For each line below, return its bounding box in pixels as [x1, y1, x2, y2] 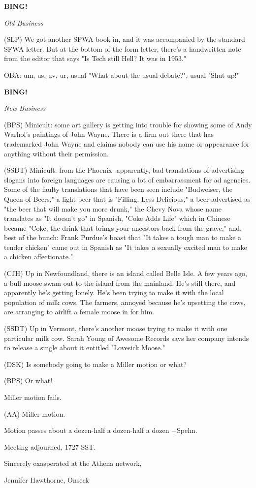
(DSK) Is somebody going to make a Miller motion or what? [4, 359, 187, 369]
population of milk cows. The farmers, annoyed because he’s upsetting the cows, [4, 297, 246, 307]
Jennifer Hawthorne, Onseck [4, 474, 89, 485]
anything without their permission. [4, 148, 109, 158]
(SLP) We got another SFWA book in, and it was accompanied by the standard [4, 34, 245, 44]
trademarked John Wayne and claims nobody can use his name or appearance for [4, 138, 250, 149]
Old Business [4, 17, 43, 28]
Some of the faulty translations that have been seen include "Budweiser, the [4, 184, 232, 194]
